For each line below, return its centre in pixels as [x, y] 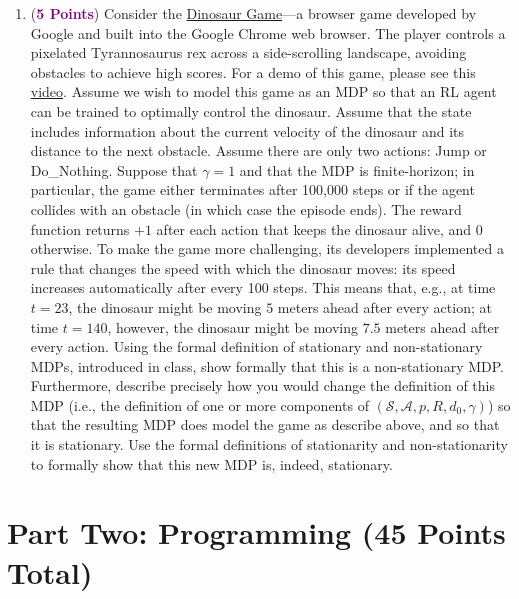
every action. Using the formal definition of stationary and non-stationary [256, 346]
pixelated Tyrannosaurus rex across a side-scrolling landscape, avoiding [248, 52]
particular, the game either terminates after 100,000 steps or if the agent [252, 189]
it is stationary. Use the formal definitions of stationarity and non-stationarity [269, 444]
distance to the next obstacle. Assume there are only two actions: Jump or [258, 150]
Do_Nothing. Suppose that [114, 169]
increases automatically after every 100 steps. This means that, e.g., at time [263, 287]
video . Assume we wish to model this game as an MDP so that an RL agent [263, 91]
